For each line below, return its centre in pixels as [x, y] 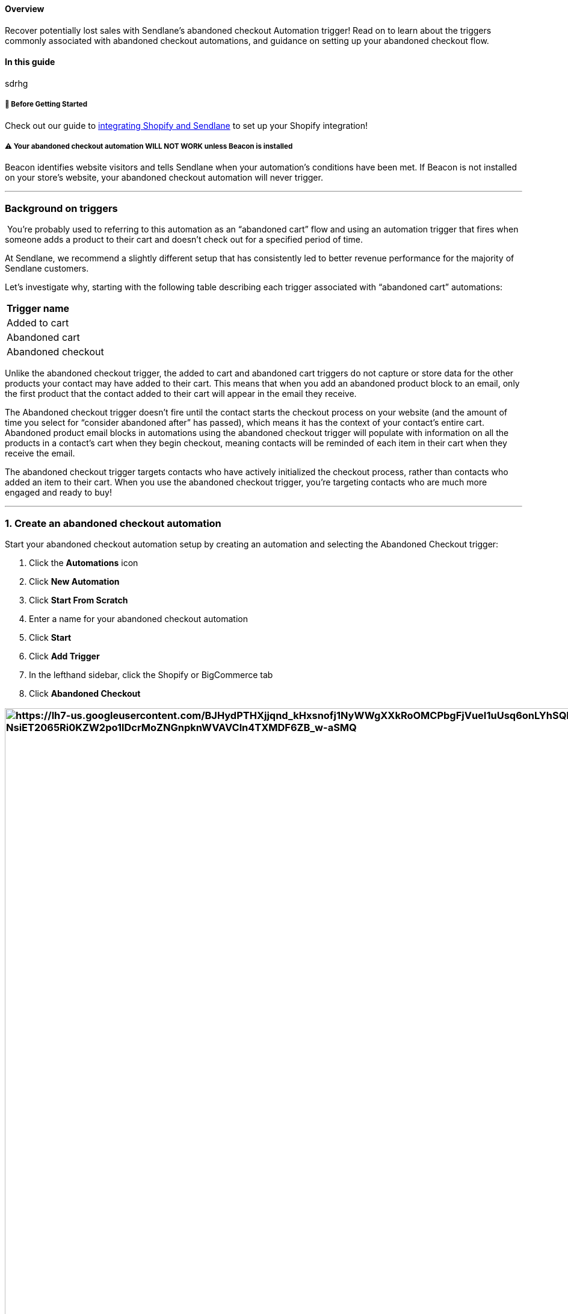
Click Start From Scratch [79, 600]
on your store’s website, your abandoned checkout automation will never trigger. [164, 178]
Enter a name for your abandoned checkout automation [138, 618]
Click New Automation [74, 581]
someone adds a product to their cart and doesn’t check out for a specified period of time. [184, 240]
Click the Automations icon [84, 562]
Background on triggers [61, 208]
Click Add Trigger [64, 656]
